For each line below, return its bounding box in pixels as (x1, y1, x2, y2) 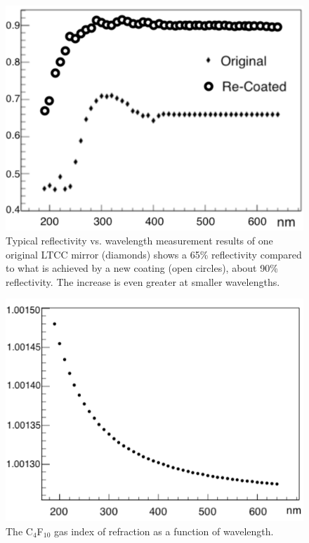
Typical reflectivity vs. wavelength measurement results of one (6, 233, 273, 247)
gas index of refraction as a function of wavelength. (53, 523, 274, 538)
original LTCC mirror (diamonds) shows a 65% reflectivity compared (6, 247, 302, 261)
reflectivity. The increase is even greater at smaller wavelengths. (6, 274, 280, 289)
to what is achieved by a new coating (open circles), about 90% (6, 261, 278, 275)
